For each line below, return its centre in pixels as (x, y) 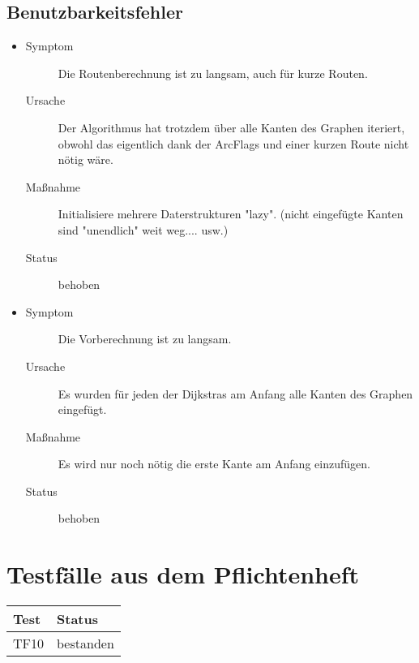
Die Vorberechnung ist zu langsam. (145, 339)
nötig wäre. (86, 159)
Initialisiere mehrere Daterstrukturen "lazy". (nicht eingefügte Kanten (231, 214)
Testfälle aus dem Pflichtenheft (183, 574)
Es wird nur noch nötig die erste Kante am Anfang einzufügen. (214, 464)
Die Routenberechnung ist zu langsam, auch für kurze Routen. (213, 73)
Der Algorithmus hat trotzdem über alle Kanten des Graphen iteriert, (231, 127)
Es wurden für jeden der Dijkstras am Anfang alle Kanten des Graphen (235, 393)
